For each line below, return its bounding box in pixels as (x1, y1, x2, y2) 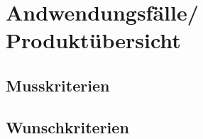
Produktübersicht (6, 26, 181, 55)
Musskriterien (6, 74, 110, 96)
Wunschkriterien (6, 116, 129, 138)
